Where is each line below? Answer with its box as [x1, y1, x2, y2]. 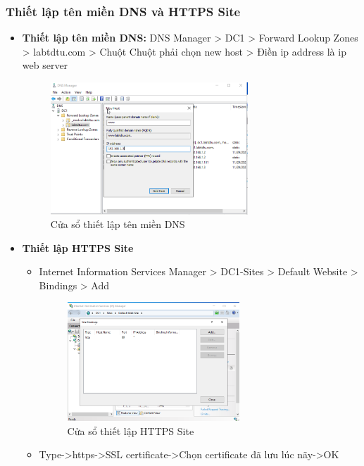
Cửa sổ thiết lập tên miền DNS [50, 217, 185, 232]
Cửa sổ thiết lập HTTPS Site [67, 423, 194, 438]
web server [22, 58, 68, 73]
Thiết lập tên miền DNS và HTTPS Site [6, 2, 241, 20]
